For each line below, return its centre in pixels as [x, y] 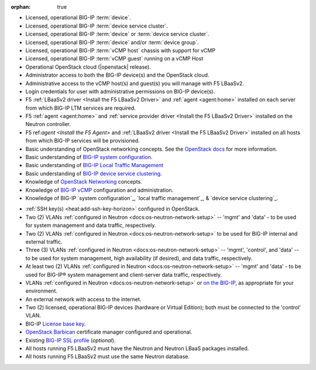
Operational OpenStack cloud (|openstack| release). [88, 67]
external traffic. [44, 242]
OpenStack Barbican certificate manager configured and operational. [109, 332]
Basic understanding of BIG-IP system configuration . [89, 157]
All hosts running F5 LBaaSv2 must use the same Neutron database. [108, 357]
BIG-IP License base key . [56, 324]
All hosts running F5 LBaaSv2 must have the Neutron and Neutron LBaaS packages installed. [137, 348]
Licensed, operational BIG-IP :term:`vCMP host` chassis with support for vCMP [121, 50]
